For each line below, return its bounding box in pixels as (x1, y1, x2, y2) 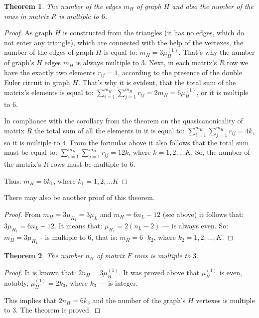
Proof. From (4, 209, 41, 219)
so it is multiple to (4, 137, 60, 147)
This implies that (4, 295, 57, 305)
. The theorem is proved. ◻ (16, 305, 101, 315)
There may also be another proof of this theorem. (4, 192, 155, 203)
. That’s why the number (178, 47, 255, 57)
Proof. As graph (4, 27, 53, 38)
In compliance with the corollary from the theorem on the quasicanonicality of (4, 115, 243, 126)
